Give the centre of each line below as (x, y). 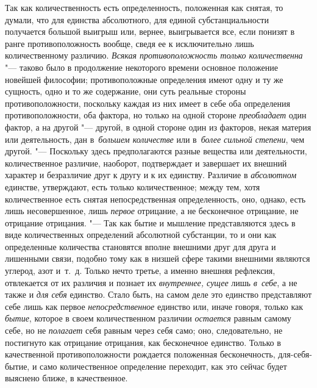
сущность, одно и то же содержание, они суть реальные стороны (126, 91)
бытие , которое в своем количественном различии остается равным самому (148, 318)
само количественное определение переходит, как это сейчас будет (163, 366)
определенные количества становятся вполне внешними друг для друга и (141, 246)
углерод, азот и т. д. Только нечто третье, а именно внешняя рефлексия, (140, 271)
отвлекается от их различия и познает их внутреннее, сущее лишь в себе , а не (151, 282)
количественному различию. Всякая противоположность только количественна (154, 55)
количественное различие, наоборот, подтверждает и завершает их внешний (146, 163)
